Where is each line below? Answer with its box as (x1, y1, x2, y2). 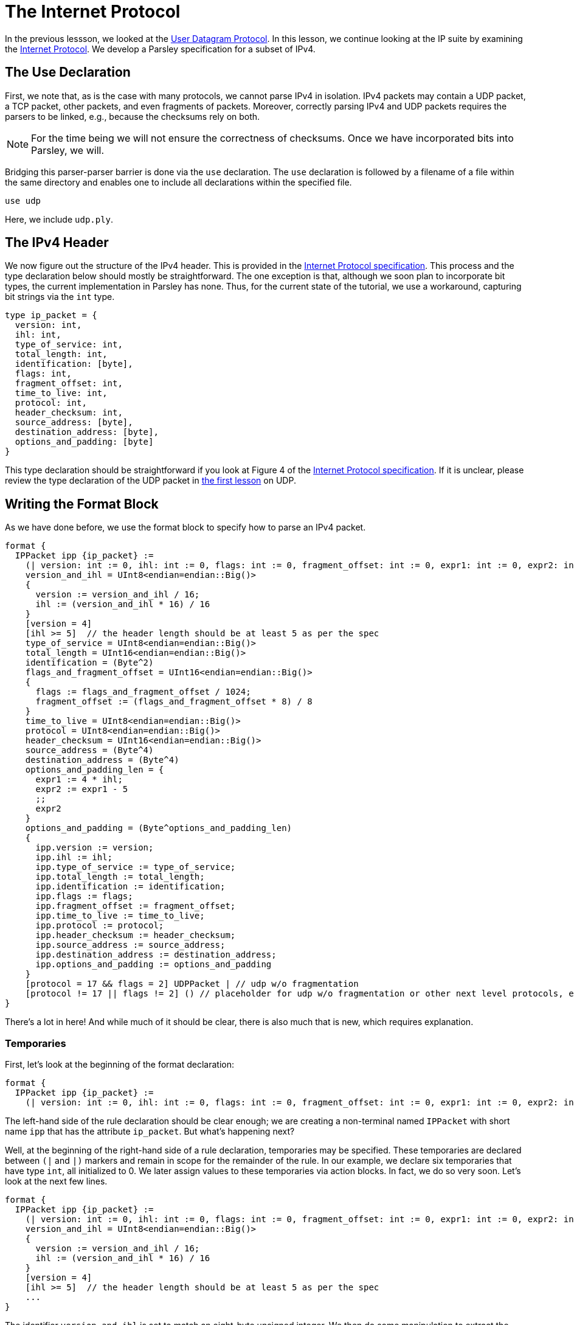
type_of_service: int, (15, 339, 123, 350)
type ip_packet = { (5, 310, 97, 321)
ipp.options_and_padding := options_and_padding (35, 959, 272, 970)
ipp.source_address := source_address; (35, 940, 226, 950)
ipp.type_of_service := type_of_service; (35, 862, 236, 872)
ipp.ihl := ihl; (35, 852, 113, 863)
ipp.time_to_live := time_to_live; (35, 911, 205, 921)
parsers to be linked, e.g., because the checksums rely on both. (5, 111, 260, 122)
